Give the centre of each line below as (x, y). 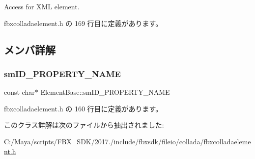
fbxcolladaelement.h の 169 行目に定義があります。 (83, 23)
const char (19, 92)
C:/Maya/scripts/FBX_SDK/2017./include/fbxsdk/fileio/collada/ (104, 141)
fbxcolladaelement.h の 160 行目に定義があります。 (83, 108)
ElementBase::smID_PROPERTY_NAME (105, 92)
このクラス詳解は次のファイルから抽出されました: (84, 125)
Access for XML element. (42, 6)
